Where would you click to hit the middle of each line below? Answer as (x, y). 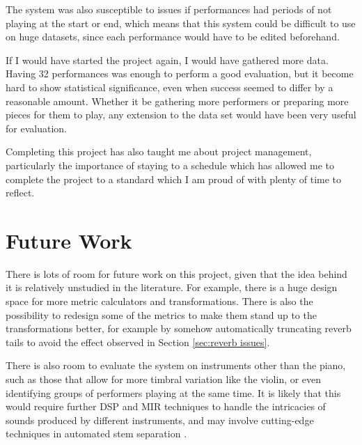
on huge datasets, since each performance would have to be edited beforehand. (173, 37)
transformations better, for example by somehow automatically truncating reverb (179, 328)
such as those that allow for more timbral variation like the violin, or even (164, 379)
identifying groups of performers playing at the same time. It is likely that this (173, 392)
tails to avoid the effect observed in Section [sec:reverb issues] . (138, 342)
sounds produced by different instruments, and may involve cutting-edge (160, 420)
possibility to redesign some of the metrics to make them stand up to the (161, 314)
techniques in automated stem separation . (96, 434)
